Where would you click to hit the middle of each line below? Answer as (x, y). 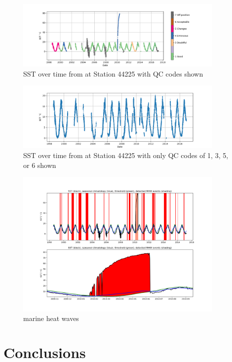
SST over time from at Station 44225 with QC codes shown (113, 73)
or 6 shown (40, 165)
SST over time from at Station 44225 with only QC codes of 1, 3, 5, (126, 155)
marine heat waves (51, 318)
